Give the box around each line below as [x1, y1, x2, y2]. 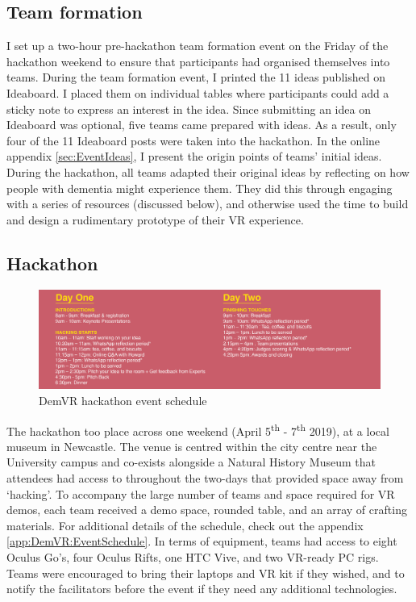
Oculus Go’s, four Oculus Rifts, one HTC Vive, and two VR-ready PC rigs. [6, 548, 379, 565]
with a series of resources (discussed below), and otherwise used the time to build [6, 195, 409, 212]
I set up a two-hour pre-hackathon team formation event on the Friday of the [6, 37, 389, 54]
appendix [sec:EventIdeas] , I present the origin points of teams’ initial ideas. [6, 148, 382, 165]
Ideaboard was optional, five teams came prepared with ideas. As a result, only [6, 116, 397, 133]
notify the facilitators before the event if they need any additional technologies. [6, 580, 397, 597]
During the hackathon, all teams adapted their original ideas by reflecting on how [6, 163, 410, 180]
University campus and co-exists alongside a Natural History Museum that [6, 454, 376, 470]
